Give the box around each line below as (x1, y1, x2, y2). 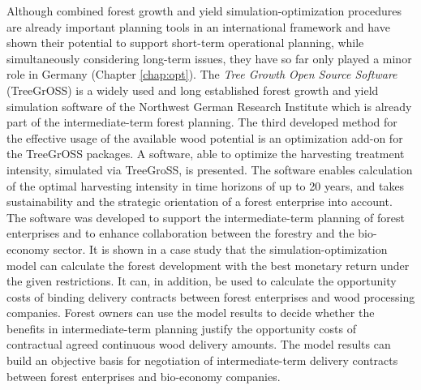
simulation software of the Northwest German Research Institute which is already (6, 97, 412, 114)
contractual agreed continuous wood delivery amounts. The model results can (6, 336, 391, 353)
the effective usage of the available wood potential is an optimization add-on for (6, 129, 403, 146)
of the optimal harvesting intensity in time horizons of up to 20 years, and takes (6, 177, 405, 194)
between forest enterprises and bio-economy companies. (6, 367, 281, 384)
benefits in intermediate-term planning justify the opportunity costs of (6, 319, 356, 336)
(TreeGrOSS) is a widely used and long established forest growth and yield (6, 81, 379, 98)
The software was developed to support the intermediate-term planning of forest (6, 208, 405, 225)
